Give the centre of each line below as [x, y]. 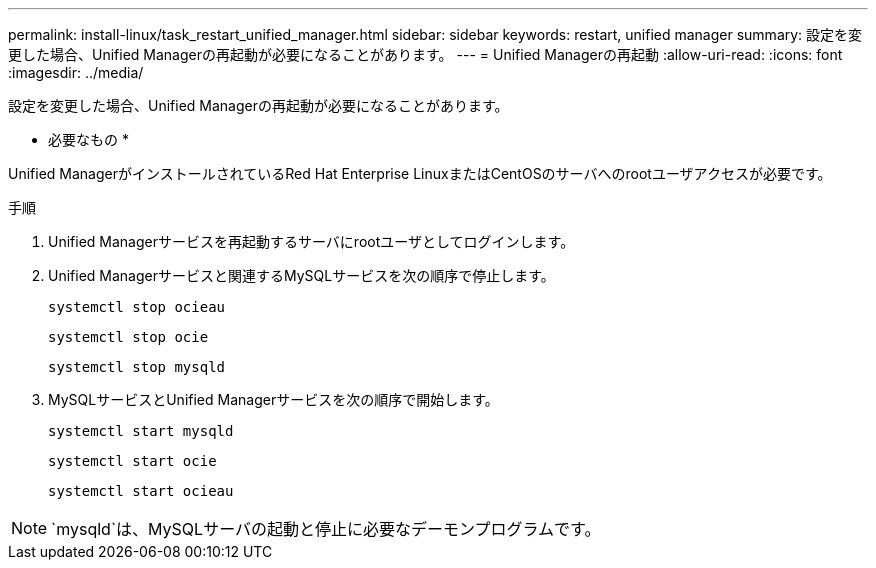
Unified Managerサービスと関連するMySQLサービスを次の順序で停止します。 [301, 275]
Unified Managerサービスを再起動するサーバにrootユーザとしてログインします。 [311, 241]
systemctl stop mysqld [137, 367]
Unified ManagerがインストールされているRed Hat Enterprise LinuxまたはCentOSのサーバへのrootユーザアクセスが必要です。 [420, 173]
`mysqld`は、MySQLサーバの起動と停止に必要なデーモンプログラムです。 [326, 529]
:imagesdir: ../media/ [76, 72]
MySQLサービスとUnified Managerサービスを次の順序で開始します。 [273, 399]
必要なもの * [88, 139]
